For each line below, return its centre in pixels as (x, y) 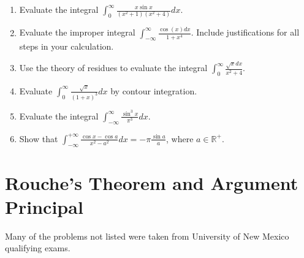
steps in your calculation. (66, 46)
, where (180, 138)
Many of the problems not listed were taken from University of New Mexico (147, 236)
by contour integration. (154, 90)
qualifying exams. (38, 248)
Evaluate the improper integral (77, 32)
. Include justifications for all (245, 32)
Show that (39, 138)
